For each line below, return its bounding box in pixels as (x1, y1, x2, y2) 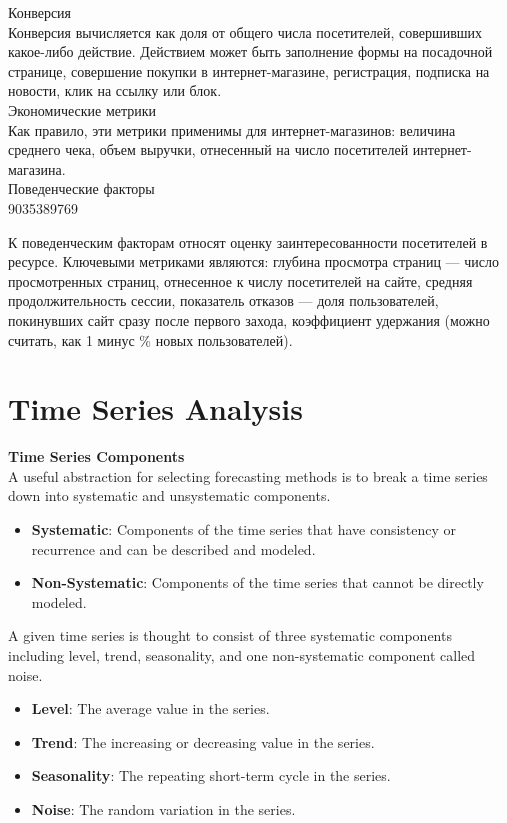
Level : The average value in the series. (31, 698, 270, 719)
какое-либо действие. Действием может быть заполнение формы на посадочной (8, 41, 493, 62)
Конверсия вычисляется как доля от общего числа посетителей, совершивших (8, 21, 483, 42)
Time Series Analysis (8, 388, 303, 429)
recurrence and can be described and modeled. (31, 538, 316, 559)
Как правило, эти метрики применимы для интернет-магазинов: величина (8, 119, 456, 140)
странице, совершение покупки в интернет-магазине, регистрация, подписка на (8, 60, 490, 81)
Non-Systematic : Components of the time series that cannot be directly (31, 572, 484, 593)
